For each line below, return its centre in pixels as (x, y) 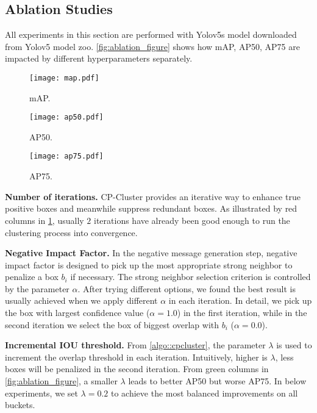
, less (284, 357)
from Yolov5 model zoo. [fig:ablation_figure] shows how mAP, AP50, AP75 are (152, 46)
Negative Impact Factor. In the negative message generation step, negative (151, 253)
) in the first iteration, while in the (242, 313)
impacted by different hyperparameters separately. (99, 58)
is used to (294, 345)
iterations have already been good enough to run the (192, 220)
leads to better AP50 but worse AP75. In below (217, 381)
